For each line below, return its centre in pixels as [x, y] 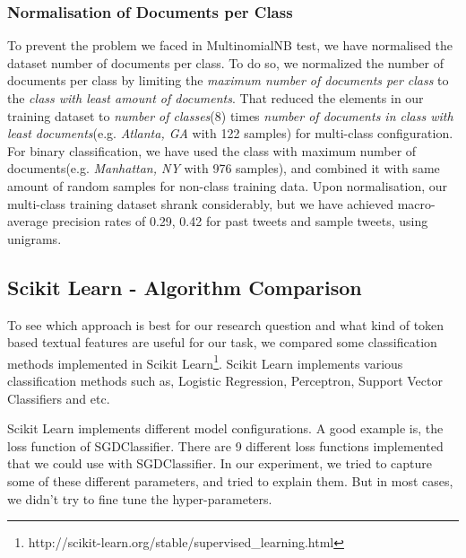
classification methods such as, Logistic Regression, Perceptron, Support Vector [225, 380]
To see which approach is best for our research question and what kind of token [226, 324]
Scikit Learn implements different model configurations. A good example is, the [225, 428]
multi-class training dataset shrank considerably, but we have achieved [201, 203]
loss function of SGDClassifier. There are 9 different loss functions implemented [225, 445]
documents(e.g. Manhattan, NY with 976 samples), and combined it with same [224, 168]
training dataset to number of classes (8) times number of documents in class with [230, 115]
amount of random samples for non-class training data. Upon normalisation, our [228, 185]
